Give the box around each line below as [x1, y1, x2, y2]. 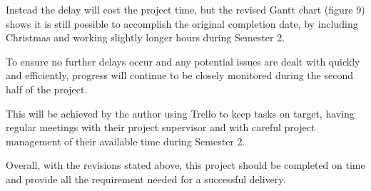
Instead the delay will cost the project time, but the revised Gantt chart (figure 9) [6, 2, 365, 16]
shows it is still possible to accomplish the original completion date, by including [6, 16, 358, 31]
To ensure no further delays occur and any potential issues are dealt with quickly [6, 53, 360, 68]
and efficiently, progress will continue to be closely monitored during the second [6, 68, 353, 83]
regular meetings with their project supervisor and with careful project [6, 120, 315, 135]
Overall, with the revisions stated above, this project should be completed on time [6, 158, 365, 172]
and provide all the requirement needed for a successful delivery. [6, 171, 286, 186]
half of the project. [6, 81, 88, 96]
